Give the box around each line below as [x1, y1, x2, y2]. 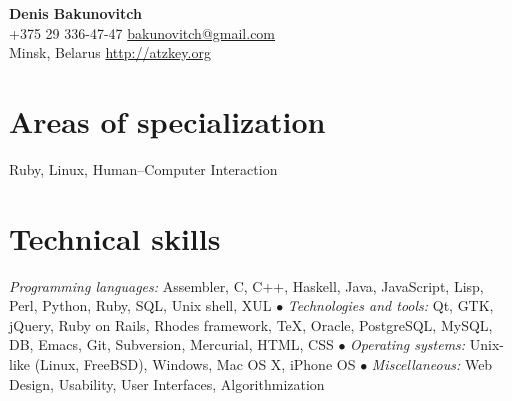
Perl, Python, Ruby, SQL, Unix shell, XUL [9, 295, 272, 316]
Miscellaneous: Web [371, 354, 493, 374]
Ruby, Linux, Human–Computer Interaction [9, 158, 278, 179]
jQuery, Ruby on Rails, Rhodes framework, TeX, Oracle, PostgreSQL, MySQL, [9, 314, 493, 335]
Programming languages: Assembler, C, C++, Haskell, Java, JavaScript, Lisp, [9, 275, 484, 296]
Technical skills [9, 217, 221, 258]
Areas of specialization [9, 100, 326, 141]
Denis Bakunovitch [9, 3, 142, 23]
